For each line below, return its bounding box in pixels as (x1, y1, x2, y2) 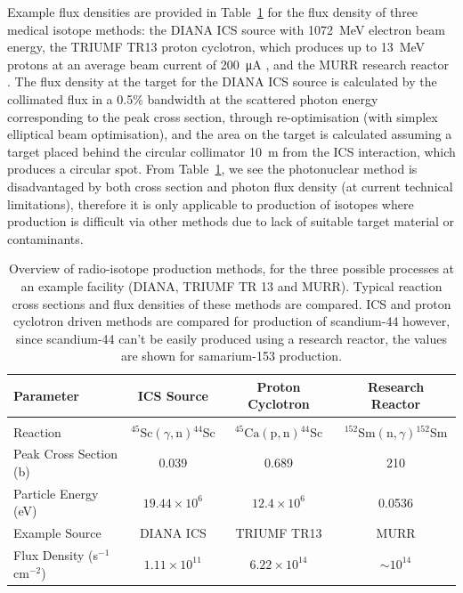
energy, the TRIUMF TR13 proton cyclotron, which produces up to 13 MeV (7, 37, 426, 56)
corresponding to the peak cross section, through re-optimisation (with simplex (7, 107, 438, 126)
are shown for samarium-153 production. (120, 346, 343, 365)
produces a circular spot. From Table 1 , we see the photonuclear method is (7, 159, 418, 178)
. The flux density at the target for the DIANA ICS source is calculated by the (7, 72, 437, 91)
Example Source (13, 524, 102, 542)
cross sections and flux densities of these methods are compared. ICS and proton (12, 294, 451, 313)
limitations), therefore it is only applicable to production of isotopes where (7, 194, 414, 213)
